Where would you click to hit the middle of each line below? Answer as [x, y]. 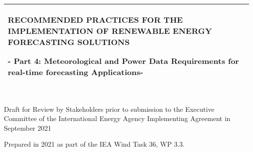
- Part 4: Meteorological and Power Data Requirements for [124, 61]
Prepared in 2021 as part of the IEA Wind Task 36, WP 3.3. [94, 144]
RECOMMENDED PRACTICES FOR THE [95, 20]
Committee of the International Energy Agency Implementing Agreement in [117, 118]
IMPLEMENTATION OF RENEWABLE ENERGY [110, 31]
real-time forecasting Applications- [76, 72]
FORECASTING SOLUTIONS [69, 42]
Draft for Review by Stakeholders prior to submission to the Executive [109, 109]
